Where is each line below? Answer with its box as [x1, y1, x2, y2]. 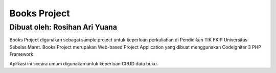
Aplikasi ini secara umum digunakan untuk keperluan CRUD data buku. [9, 60, 158, 66]
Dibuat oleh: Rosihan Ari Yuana [9, 22, 118, 32]
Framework [9, 51, 33, 57]
